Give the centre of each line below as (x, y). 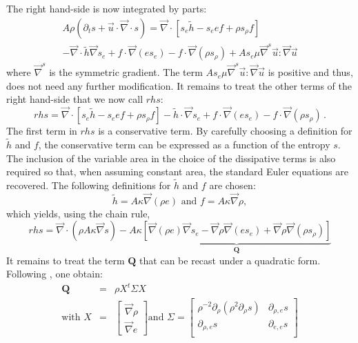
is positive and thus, (310, 72)
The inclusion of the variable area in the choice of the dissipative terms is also (171, 158)
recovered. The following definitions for (89, 185)
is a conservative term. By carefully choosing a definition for (225, 131)
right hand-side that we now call (75, 99)
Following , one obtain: (54, 274)
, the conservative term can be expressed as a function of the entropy (184, 144)
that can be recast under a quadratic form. (230, 260)
